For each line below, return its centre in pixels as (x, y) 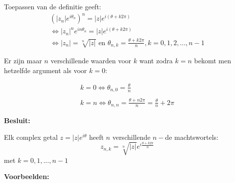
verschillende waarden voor (91, 61)
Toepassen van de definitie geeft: (53, 6)
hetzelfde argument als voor (46, 70)
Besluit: (17, 120)
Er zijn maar (23, 61)
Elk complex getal (31, 137)
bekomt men (212, 61)
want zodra (156, 61)
